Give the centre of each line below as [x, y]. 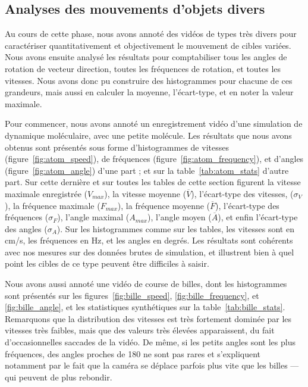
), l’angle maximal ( [93, 217]
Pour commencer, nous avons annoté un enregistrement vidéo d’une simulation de [154, 124]
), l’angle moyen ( [179, 217]
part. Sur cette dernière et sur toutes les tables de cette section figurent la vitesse [153, 182]
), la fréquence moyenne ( [164, 205]
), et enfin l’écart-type [258, 217]
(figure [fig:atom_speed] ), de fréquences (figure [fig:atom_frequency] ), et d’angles [154, 159]
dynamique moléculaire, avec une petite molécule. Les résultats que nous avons [148, 135]
